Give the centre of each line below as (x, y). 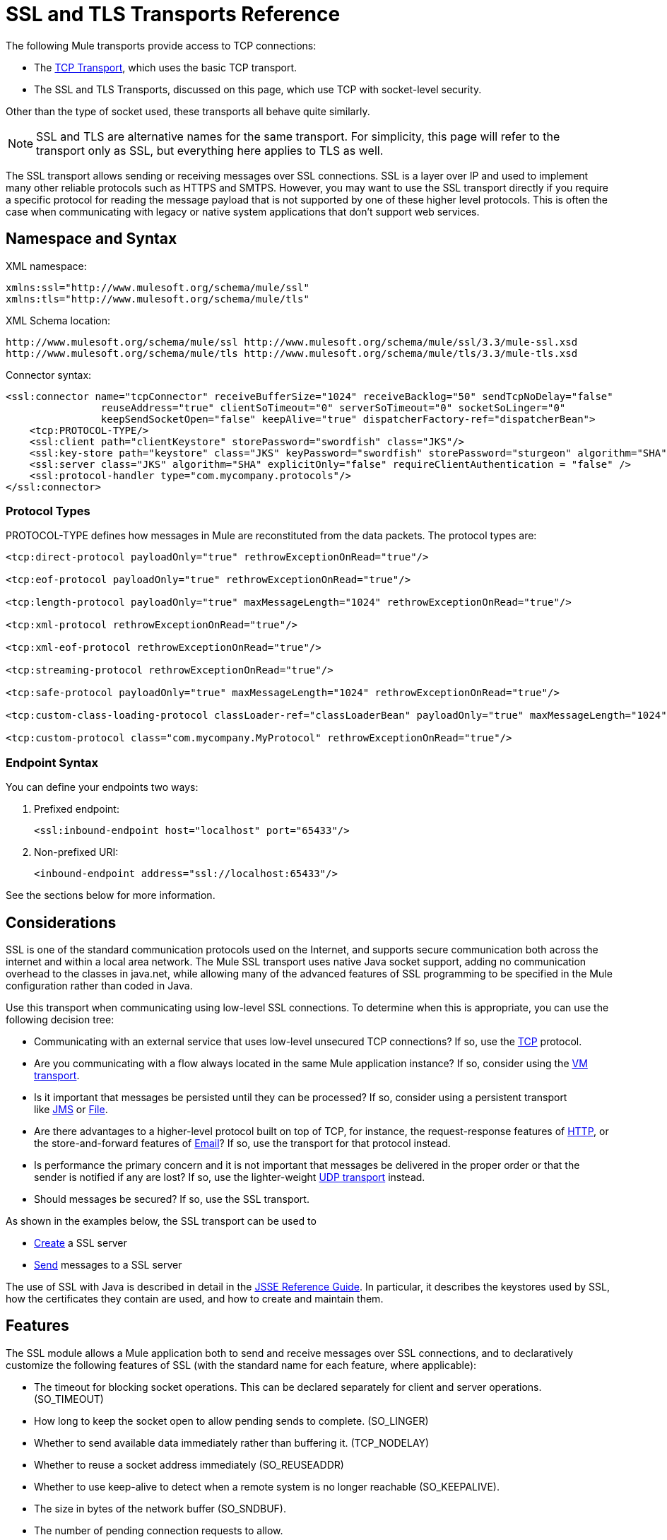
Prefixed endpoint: (77, 809)
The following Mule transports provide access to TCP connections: (161, 45)
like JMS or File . (71, 1109)
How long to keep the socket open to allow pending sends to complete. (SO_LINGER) (231, 1421)
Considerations (61, 922)
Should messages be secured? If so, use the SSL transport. (172, 1199)
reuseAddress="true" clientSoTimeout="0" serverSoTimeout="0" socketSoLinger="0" (333, 407)
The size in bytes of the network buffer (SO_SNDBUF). (160, 1508)
